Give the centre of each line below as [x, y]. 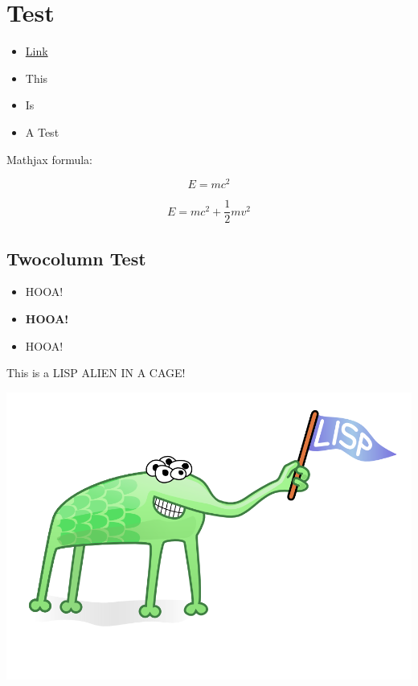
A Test [42, 131]
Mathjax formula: [50, 159]
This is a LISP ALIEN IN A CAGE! [96, 373]
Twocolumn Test [76, 258]
